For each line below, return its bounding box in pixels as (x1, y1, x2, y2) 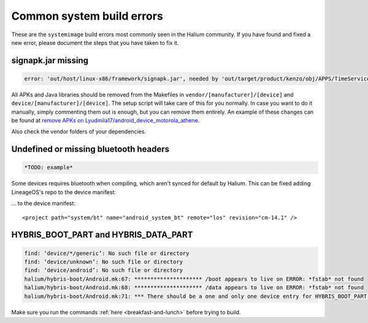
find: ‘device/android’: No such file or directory (24, 267, 183, 274)
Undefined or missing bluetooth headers (11, 144, 170, 155)
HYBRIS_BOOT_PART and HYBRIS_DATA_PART (11, 230, 193, 240)
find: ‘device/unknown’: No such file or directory (24, 259, 183, 265)
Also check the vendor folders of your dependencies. (11, 128, 147, 135)
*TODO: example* (24, 164, 74, 171)
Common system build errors (11, 9, 164, 23)
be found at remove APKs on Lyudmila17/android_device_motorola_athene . (11, 117, 200, 124)
